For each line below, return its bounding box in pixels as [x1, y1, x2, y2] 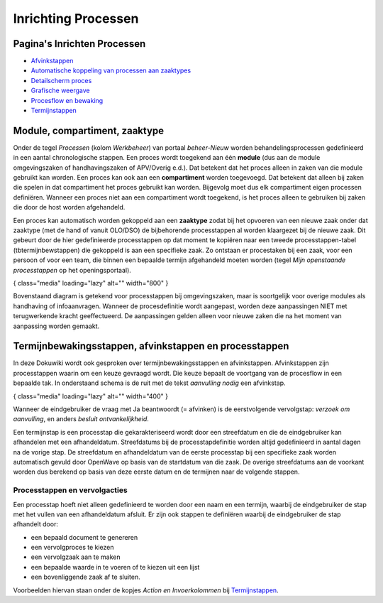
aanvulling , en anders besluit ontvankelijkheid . [13, 415, 149, 423]
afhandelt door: [13, 520, 58, 528]
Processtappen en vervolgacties [13, 485, 128, 495]
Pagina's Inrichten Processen [13, 38, 146, 50]
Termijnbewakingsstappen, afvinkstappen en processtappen [13, 340, 289, 352]
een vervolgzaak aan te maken [30, 553, 121, 561]
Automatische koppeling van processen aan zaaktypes [30, 66, 191, 75]
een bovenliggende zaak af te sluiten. [30, 572, 141, 582]
